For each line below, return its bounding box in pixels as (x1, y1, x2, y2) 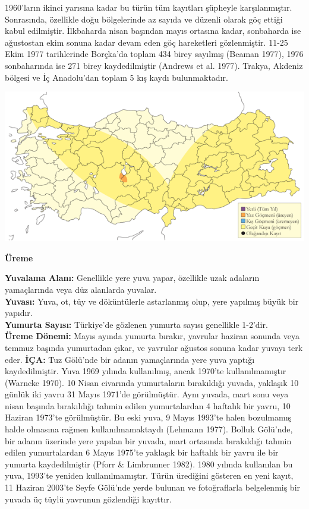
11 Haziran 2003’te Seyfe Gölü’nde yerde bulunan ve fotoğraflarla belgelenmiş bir (5, 481, 301, 494)
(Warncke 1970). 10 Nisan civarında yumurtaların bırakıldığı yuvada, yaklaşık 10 (5, 376, 299, 388)
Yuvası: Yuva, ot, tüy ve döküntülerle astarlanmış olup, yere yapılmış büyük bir (5, 295, 299, 307)
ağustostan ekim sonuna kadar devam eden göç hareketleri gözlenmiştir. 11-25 (5, 36, 288, 48)
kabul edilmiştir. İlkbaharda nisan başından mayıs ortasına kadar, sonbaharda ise (5, 24, 301, 37)
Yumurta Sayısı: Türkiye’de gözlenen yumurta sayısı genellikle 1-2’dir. (5, 318, 268, 330)
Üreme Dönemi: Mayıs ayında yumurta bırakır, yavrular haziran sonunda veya (5, 330, 299, 342)
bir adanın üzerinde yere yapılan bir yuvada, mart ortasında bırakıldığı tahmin (5, 434, 292, 447)
